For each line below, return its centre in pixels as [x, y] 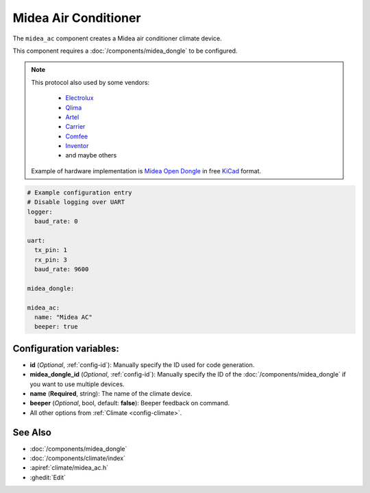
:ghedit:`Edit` [48, 477]
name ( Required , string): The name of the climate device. [111, 393]
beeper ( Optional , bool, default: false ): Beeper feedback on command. [130, 403]
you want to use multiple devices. [77, 384]
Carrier [75, 127]
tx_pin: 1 [51, 250]
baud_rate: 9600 [62, 269]
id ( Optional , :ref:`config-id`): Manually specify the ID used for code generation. [142, 365]
